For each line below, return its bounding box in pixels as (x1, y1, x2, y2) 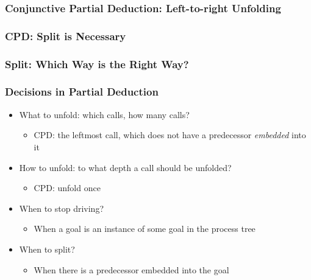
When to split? (19, 242, 75, 255)
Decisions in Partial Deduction (5, 84, 159, 99)
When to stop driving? (19, 201, 104, 214)
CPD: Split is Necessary (5, 28, 126, 43)
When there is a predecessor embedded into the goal (34, 263, 229, 276)
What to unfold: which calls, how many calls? (19, 108, 190, 121)
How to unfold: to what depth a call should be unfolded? (19, 161, 232, 173)
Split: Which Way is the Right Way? (5, 56, 189, 71)
